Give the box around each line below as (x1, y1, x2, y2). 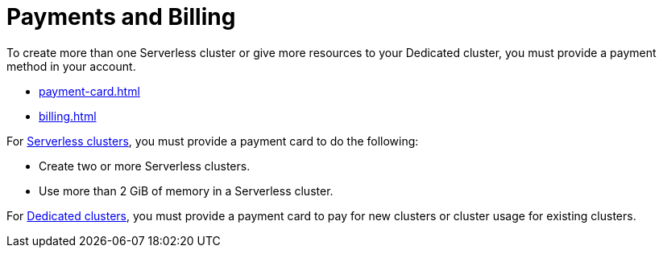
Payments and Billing (6, 3, 236, 31)
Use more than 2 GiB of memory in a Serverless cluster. (39, 183, 334, 198)
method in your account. (6, 59, 136, 73)
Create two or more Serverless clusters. (39, 158, 251, 173)
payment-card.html (39, 84, 140, 98)
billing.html (39, 109, 97, 123)
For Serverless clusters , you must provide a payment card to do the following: (6, 133, 419, 148)
